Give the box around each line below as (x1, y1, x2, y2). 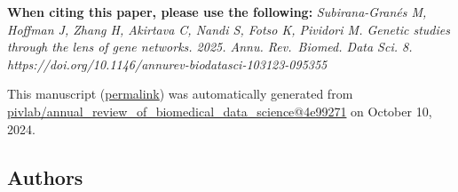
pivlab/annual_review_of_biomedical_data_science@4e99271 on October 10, (7, 101, 432, 120)
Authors (7, 163, 83, 190)
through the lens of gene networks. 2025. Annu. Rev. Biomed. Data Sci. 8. (7, 37, 413, 56)
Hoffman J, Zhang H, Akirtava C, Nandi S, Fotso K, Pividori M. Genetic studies (7, 20, 450, 38)
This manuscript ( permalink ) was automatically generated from (7, 84, 353, 103)
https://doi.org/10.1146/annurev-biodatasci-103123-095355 (7, 54, 328, 73)
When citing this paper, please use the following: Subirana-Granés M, (7, 3, 427, 20)
